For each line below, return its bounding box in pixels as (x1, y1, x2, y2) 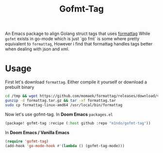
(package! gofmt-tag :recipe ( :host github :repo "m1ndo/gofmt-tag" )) (5, 121, 151, 125)
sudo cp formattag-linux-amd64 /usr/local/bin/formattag (5, 103, 123, 107)
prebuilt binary (5, 84, 34, 90)
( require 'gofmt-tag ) (5, 139, 49, 144)
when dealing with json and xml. (5, 46, 69, 52)
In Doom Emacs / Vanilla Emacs (5, 129, 69, 135)
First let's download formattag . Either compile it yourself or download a (5, 79, 147, 85)
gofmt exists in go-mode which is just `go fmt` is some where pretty (5, 36, 140, 42)
